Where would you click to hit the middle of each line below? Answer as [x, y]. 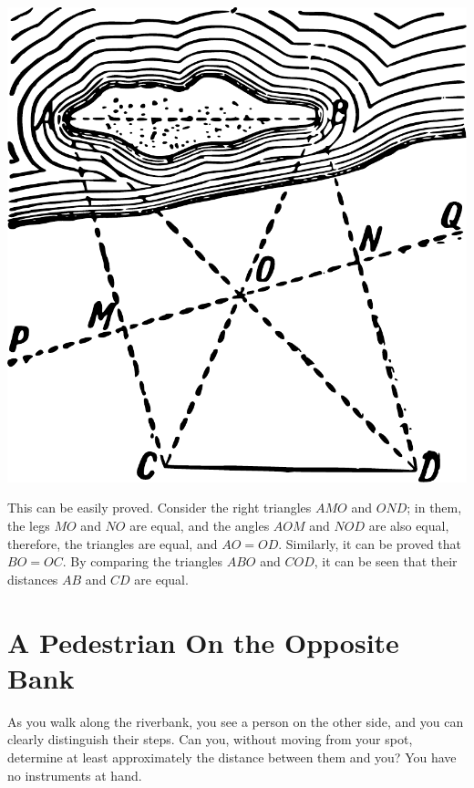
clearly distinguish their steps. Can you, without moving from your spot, [210, 739]
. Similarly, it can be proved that [370, 543]
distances [33, 579]
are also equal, [409, 526]
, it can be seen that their [386, 561]
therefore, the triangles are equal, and [113, 543]
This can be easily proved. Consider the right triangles [160, 508]
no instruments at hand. [75, 775]
